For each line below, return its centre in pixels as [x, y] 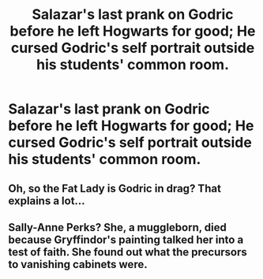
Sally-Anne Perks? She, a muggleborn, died [117, 227]
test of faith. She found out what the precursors [128, 252]
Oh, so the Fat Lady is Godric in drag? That [115, 188]
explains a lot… [47, 201]
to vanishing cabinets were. [78, 264]
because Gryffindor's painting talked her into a [126, 239]
